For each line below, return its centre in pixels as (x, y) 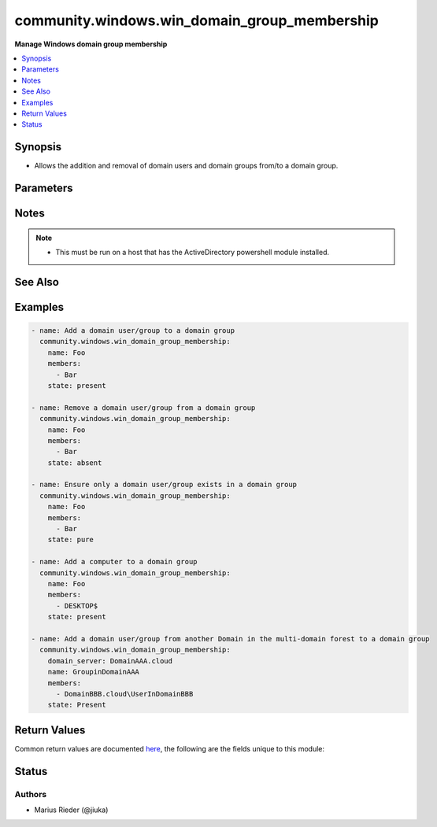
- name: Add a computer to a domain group (114, 562)
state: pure (71, 540)
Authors (31, 794)
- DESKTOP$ (77, 605)
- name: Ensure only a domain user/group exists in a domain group (164, 485)
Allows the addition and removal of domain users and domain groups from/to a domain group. (186, 166)
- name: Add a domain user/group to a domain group (133, 331)
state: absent (75, 463)
